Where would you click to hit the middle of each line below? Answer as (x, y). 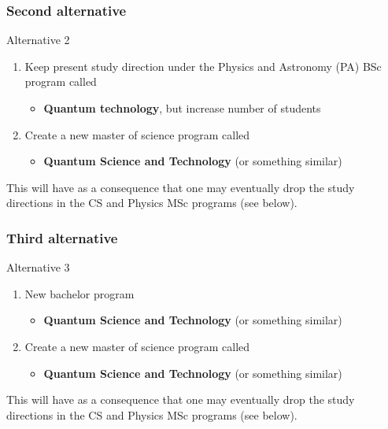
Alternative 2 (38, 40)
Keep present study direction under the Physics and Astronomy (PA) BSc (203, 66)
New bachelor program (79, 293)
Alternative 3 (38, 267)
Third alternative (62, 237)
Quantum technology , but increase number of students (182, 108)
